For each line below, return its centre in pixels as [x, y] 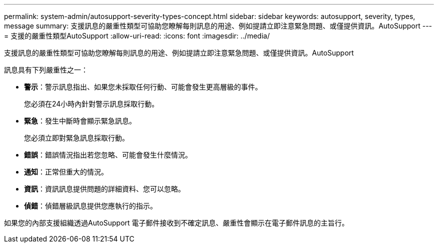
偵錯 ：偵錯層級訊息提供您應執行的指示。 [90, 206]
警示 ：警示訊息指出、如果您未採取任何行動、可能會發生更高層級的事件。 [143, 87]
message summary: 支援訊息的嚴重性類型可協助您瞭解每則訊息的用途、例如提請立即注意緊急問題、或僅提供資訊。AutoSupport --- [218, 26]
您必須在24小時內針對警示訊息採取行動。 [91, 104]
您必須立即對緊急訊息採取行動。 [76, 138]
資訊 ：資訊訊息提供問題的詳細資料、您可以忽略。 [104, 189]
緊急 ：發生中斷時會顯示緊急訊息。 [80, 121]
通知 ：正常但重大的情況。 [66, 172]
